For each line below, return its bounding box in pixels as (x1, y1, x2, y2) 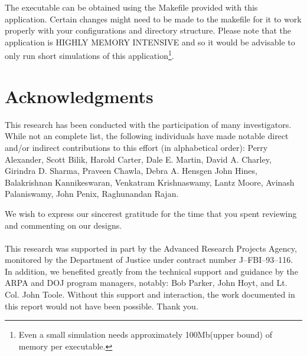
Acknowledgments (5, 84, 153, 108)
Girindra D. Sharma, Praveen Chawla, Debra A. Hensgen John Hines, (5, 164, 257, 177)
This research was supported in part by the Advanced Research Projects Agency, (5, 242, 297, 254)
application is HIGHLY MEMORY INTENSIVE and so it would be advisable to (5, 35, 295, 48)
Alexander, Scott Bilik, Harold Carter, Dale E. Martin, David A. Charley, (5, 153, 272, 165)
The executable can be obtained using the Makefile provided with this (5, 1, 258, 13)
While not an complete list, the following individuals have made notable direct (5, 130, 289, 142)
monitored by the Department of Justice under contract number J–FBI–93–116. (5, 253, 293, 266)
